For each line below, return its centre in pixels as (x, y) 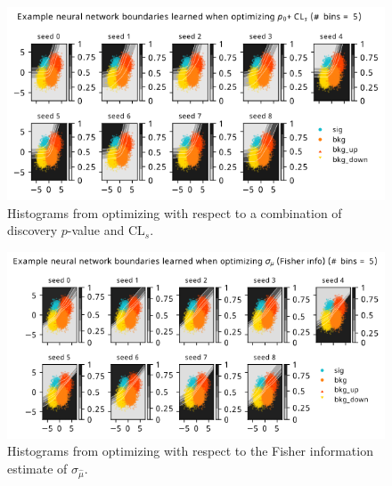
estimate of (37, 468)
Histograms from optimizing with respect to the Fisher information (190, 451)
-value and (96, 230)
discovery (33, 230)
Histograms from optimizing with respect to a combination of (175, 212)
